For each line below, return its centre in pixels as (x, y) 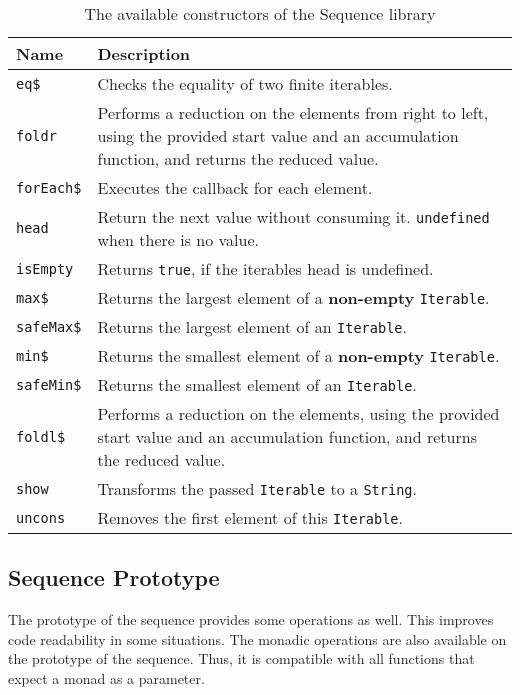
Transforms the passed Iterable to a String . (257, 488)
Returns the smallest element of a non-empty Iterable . (298, 355)
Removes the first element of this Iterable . (250, 517)
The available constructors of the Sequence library (260, 13)
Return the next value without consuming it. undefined (293, 216)
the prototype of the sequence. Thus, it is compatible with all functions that (241, 658)
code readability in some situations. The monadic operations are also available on (257, 638)
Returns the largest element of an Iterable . (252, 326)
